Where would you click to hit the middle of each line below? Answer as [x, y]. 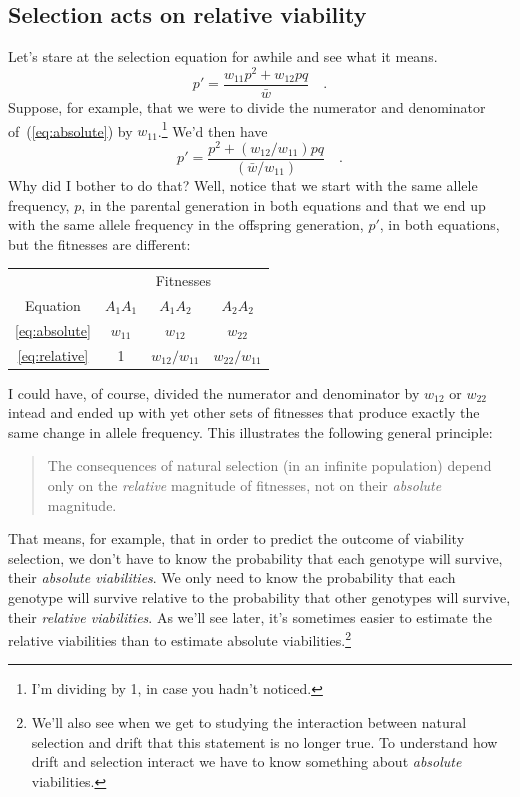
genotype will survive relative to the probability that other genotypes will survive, [259, 597]
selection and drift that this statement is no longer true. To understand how [264, 741]
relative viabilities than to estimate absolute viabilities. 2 [179, 638]
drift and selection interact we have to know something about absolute [246, 761]
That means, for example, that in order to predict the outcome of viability [236, 538]
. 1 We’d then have [212, 129]
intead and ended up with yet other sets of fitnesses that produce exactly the [244, 412]
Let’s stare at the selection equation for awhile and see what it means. [223, 56]
